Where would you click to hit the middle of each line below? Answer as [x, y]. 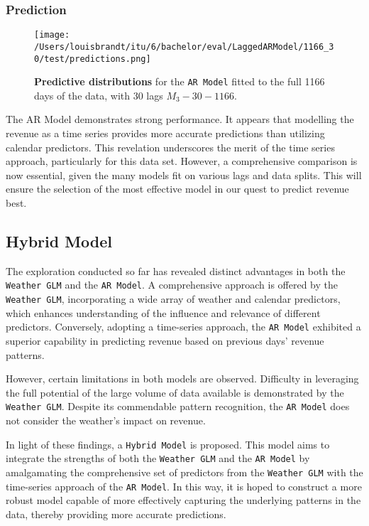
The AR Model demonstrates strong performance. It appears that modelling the [180, 119]
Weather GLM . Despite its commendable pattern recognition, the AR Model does [178, 406]
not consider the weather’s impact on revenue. [106, 420]
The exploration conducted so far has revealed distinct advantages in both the [176, 270]
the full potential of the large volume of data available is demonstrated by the [175, 392]
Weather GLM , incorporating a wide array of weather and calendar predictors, [173, 299]
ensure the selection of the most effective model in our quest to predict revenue [177, 189]
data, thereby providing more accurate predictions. [116, 514]
